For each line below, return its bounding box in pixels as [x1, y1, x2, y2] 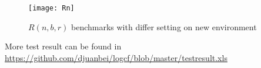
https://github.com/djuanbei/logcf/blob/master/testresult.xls [5, 51, 227, 63]
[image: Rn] [28, 4, 75, 12]
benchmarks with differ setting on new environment [71, 20, 257, 33]
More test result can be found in [5, 40, 122, 52]
